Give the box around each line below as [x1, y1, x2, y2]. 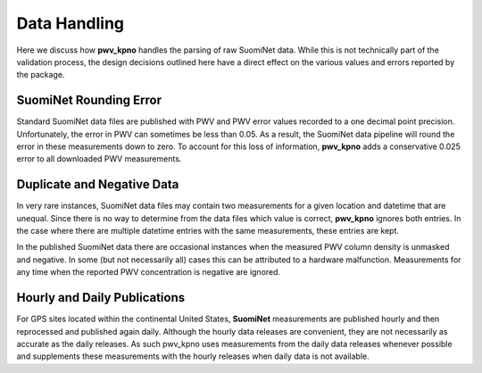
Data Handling [16, 13, 125, 33]
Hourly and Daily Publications [16, 290, 186, 305]
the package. [16, 70, 65, 80]
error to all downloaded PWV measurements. [16, 153, 182, 164]
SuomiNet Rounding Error [16, 93, 162, 108]
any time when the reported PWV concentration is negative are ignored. [16, 267, 281, 278]
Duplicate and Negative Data [16, 177, 179, 192]
